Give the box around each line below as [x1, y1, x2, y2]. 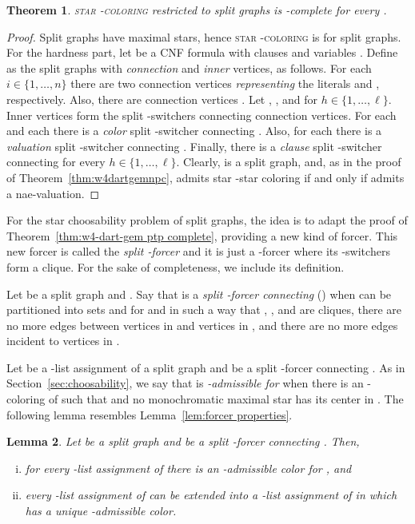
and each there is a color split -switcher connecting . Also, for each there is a [6, 122, 382, 139]
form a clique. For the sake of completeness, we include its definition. [6, 258, 345, 275]
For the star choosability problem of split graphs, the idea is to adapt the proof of [6, 212, 408, 228]
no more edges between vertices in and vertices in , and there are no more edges [6, 316, 398, 333]
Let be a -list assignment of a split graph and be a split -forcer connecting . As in [6, 359, 405, 375]
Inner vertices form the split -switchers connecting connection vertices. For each [6, 106, 397, 123]
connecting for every [6, 153, 106, 170]
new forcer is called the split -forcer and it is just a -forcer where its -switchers [6, 243, 390, 260]
